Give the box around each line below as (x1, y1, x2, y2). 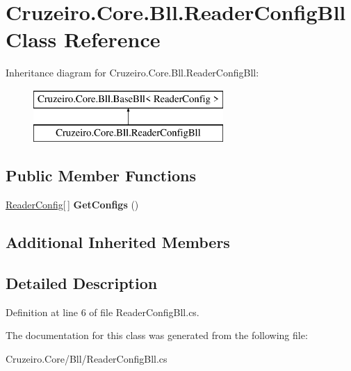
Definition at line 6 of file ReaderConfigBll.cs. (6, 304, 199, 319)
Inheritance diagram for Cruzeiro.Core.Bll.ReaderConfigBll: (6, 65, 259, 80)
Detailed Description (6, 272, 158, 294)
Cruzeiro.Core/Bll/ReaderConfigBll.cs (6, 352, 168, 366)
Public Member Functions (6, 165, 196, 186)
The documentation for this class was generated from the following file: (6, 328, 308, 343)
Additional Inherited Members (6, 231, 230, 253)
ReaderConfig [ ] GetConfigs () (6, 197, 139, 212)
